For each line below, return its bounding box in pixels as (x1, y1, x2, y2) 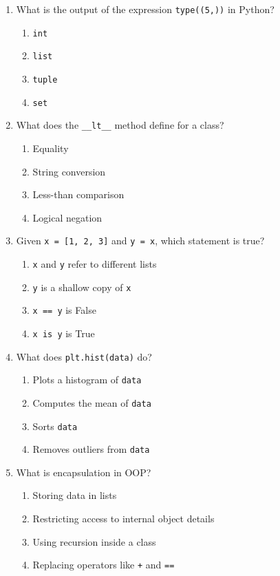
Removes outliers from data (32, 442, 150, 456)
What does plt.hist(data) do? (16, 349, 152, 363)
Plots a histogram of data (32, 372, 142, 387)
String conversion (32, 164, 106, 178)
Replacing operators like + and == (32, 557, 175, 572)
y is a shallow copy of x (32, 279, 131, 294)
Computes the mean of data (32, 395, 151, 409)
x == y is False (32, 303, 96, 317)
